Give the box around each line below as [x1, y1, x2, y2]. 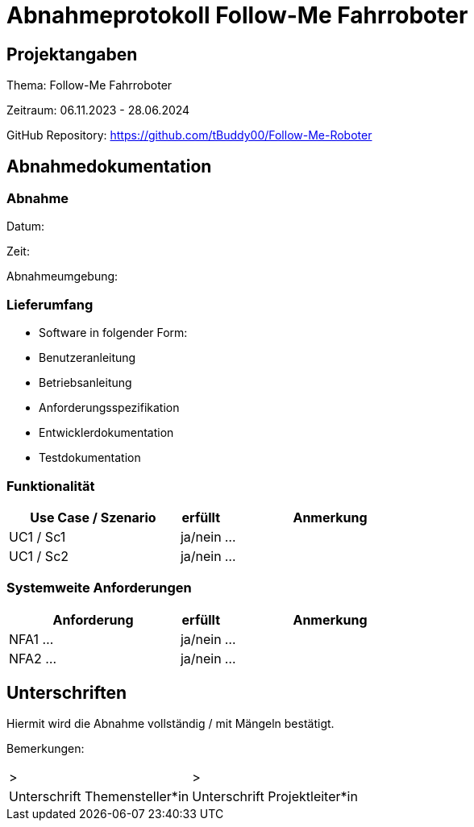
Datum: [6, 219, 45, 234]
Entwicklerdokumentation [39, 426, 174, 440]
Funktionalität [6, 477, 95, 494]
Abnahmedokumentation [6, 156, 212, 177]
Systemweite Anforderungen [6, 580, 192, 596]
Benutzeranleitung [39, 351, 136, 365]
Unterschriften [6, 683, 127, 704]
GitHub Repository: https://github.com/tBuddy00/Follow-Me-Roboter [6, 128, 372, 143]
